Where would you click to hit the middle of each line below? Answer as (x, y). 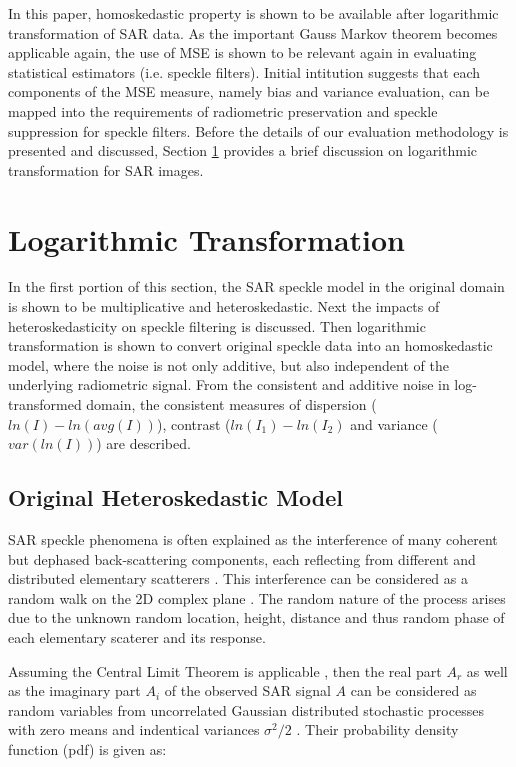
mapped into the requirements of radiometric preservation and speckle (223, 110)
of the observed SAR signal (247, 690)
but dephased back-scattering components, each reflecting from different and (242, 558)
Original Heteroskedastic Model (176, 497)
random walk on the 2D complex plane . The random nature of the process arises (257, 597)
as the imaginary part (74, 690)
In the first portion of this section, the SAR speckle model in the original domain (256, 286)
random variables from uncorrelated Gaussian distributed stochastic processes (246, 709)
